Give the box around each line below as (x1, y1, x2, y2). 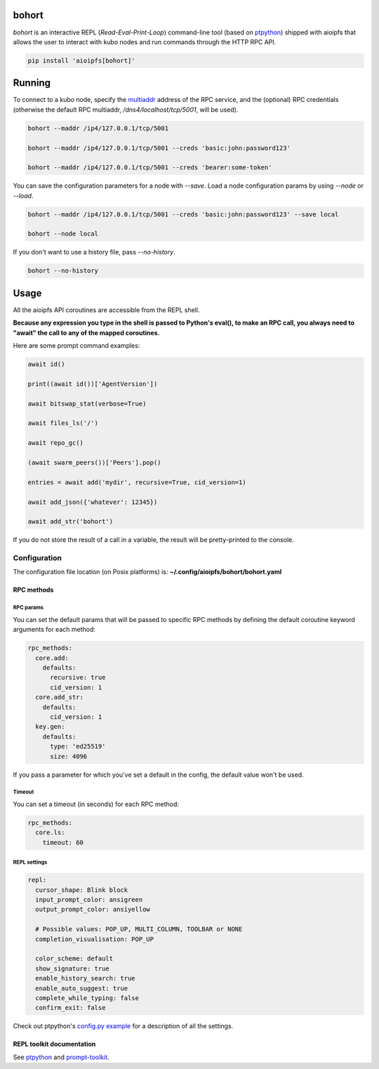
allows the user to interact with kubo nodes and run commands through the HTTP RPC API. (13, 37, 277, 46)
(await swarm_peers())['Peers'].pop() (27, 459, 161, 467)
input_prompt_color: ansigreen (35, 895, 143, 903)
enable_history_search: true (35, 974, 136, 983)
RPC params (13, 604, 44, 611)
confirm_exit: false (35, 1004, 106, 1012)
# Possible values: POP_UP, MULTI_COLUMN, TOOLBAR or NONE (35, 925, 243, 933)
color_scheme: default (35, 954, 114, 963)
